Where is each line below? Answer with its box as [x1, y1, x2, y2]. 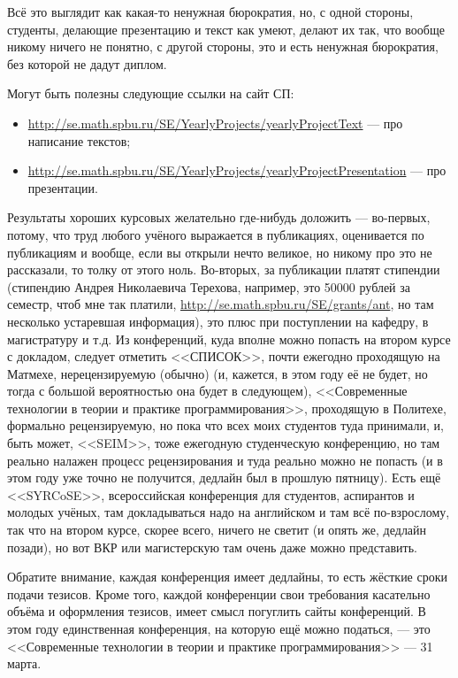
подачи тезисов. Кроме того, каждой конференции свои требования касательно [7, 584, 431, 603]
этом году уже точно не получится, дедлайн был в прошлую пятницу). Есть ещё [7, 468, 441, 487]
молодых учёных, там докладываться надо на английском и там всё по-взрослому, [7, 503, 450, 521]
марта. [7, 654, 42, 673]
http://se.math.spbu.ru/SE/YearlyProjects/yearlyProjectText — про [27, 113, 403, 132]
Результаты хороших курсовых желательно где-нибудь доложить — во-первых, [7, 208, 431, 227]
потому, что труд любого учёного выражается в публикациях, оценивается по [7, 225, 424, 243]
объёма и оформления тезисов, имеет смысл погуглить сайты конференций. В [7, 602, 426, 620]
